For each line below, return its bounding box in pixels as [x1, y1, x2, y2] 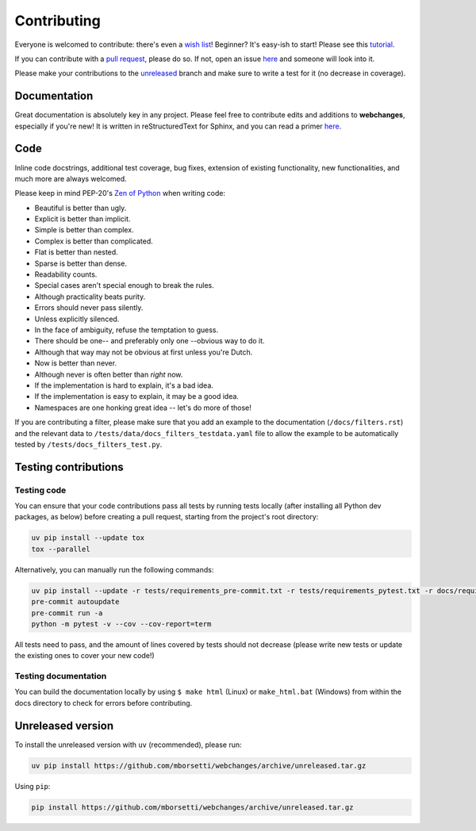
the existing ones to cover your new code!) [14, 651, 155, 661]
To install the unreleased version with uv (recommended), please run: [14, 740, 242, 749]
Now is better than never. [34, 358, 117, 368]
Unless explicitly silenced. [34, 314, 120, 324]
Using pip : [14, 781, 51, 791]
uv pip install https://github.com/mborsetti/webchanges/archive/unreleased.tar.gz [31, 761, 367, 770]
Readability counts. [34, 270, 98, 279]
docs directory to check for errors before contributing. [14, 698, 193, 707]
